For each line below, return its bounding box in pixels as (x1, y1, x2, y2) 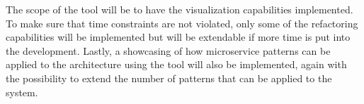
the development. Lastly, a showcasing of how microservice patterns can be (6, 43, 331, 58)
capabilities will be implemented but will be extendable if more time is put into (6, 30, 351, 44)
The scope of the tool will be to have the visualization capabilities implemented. (6, 2, 353, 16)
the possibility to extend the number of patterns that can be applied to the (6, 70, 332, 85)
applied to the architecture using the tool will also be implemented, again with (6, 57, 347, 72)
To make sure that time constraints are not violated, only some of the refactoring (6, 15, 358, 30)
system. (6, 84, 38, 99)
